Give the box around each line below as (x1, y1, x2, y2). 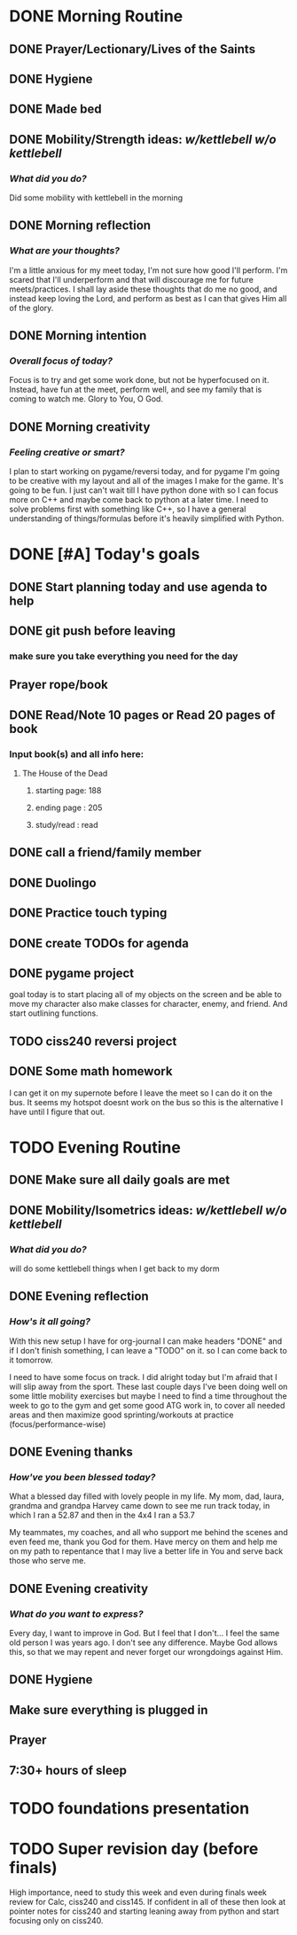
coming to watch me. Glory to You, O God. (9, 394, 164, 404)
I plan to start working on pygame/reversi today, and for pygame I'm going (9, 466, 280, 477)
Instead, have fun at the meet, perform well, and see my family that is (9, 384, 262, 395)
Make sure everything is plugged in (9, 1702, 208, 1717)
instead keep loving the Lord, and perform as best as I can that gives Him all (9, 293, 287, 303)
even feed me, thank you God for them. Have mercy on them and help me (9, 1536, 277, 1548)
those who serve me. (9, 1556, 87, 1566)
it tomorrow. (9, 1354, 53, 1365)
